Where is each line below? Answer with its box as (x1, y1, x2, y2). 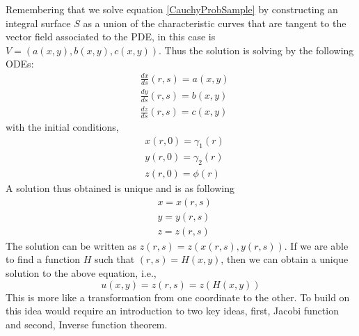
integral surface (6, 15, 71, 30)
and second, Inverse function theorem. (6, 317, 168, 331)
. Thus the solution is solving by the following (159, 42, 354, 57)
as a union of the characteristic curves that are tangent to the (83, 15, 346, 30)
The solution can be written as (6, 238, 137, 253)
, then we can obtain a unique (221, 252, 349, 266)
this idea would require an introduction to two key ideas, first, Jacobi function (6, 303, 339, 318)
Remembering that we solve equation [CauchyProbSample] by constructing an (6, 2, 338, 16)
